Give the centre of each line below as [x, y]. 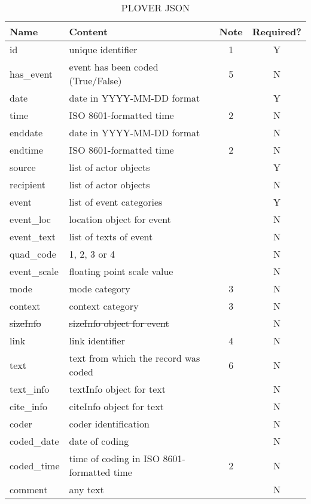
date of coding [99, 441]
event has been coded [114, 67]
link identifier [97, 340]
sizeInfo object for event [119, 323]
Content [89, 31]
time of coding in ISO [115, 458]
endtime [27, 150]
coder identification [109, 424]
